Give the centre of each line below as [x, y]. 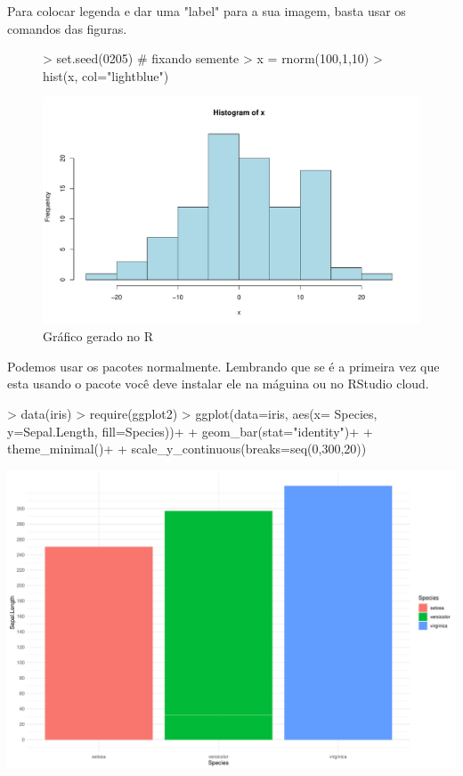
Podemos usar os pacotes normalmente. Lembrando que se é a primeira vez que [223, 366]
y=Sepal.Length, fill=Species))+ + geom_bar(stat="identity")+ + [190, 431]
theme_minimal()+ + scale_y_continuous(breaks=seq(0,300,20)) [187, 449]
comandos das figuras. [67, 28]
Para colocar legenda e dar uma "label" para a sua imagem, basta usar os [207, 11]
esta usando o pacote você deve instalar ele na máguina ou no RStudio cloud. [218, 384]
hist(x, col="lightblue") [106, 75]
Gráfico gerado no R [98, 336]
